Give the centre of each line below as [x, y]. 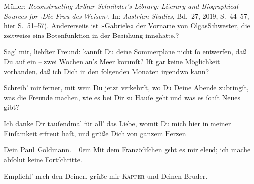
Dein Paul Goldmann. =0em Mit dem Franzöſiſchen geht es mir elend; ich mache [127, 150]
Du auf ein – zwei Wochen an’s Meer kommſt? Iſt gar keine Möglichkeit [112, 61]
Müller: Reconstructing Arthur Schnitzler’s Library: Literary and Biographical [121, 6]
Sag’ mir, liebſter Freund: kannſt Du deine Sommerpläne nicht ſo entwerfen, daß [125, 52]
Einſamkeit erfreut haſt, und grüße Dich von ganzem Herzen [95, 133]
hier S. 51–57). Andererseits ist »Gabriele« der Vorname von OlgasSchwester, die [127, 25]
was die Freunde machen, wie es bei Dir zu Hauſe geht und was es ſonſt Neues [122, 97]
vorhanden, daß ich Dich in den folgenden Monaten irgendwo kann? [106, 71]
